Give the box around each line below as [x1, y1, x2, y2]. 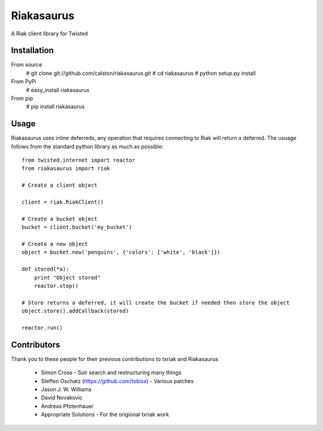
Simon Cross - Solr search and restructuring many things [41, 369, 182, 377]
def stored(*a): [22, 266, 69, 272]
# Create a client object [22, 182, 98, 189]
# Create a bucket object [22, 215, 98, 222]
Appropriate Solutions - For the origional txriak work [41, 411, 169, 418]
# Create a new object [22, 241, 89, 247]
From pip [11, 95, 33, 102]
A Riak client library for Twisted [11, 30, 88, 37]
